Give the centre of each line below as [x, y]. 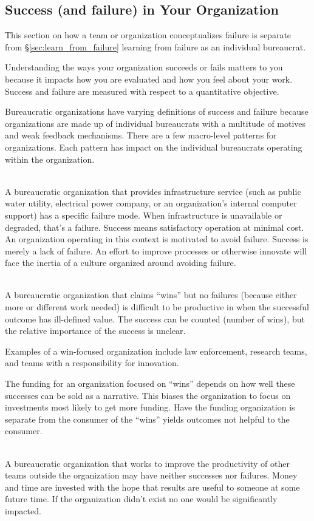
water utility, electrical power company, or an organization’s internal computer [151, 203]
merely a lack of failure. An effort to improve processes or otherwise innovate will [156, 250]
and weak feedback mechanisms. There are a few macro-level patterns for [141, 135]
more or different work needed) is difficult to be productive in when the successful [157, 307]
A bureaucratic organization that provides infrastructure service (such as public [153, 191]
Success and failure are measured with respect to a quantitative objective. [142, 91]
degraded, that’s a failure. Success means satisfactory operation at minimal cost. [155, 227]
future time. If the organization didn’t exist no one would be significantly [141, 499]
